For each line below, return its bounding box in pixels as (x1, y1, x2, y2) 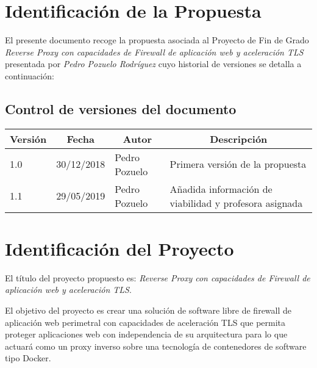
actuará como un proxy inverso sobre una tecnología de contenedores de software (5, 339, 307, 352)
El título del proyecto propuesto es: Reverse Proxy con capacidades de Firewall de (5, 271, 310, 284)
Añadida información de (169, 181, 272, 196)
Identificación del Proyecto (5, 236, 234, 261)
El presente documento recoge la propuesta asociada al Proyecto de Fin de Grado (5, 34, 309, 46)
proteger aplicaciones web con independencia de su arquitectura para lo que (5, 328, 288, 341)
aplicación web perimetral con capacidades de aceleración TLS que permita (5, 316, 286, 328)
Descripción (210, 131, 268, 146)
